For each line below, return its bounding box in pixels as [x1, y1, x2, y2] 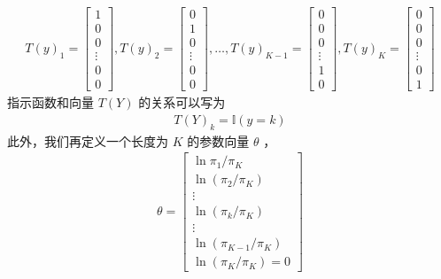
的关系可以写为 [138, 93, 226, 112]
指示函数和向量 [7, 93, 94, 112]
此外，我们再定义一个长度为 [7, 131, 168, 150]
